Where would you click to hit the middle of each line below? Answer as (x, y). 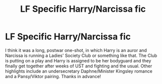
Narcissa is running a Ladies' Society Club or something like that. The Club (81, 56)
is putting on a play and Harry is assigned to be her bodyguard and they (78, 60)
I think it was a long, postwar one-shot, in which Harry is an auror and (76, 50)
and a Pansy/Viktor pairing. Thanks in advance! (53, 76)
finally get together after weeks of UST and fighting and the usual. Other (79, 66)
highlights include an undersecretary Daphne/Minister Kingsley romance (79, 71)
